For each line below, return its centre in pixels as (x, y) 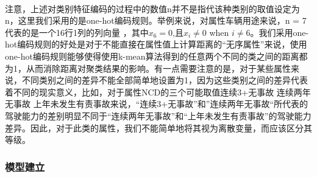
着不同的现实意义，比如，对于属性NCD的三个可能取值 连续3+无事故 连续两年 (158, 92)
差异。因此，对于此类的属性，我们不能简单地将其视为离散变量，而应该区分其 (158, 127)
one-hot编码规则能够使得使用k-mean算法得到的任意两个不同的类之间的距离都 (156, 56)
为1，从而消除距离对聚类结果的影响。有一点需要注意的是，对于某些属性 (148, 68)
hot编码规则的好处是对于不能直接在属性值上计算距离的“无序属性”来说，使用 (156, 44)
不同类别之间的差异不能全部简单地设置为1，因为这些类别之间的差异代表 (165, 80)
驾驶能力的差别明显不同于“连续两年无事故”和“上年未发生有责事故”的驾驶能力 (158, 115)
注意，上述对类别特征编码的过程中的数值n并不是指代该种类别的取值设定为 (152, 8)
